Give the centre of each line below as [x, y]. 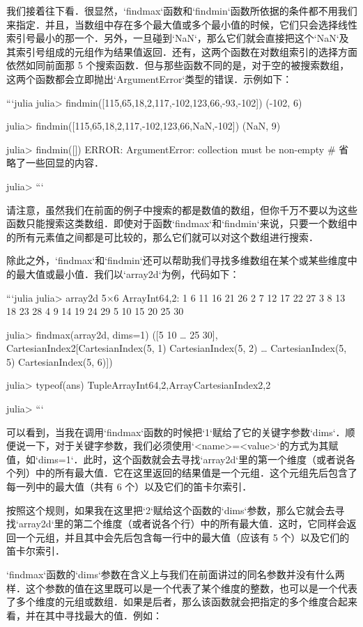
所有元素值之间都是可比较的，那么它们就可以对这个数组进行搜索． [167, 237]
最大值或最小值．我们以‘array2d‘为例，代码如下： [128, 273]
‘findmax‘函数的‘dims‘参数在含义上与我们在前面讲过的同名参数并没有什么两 [176, 574]
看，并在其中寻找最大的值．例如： [84, 615]
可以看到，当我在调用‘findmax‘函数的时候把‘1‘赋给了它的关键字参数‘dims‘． [176, 432]
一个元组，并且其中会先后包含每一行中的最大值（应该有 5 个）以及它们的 [183, 537]
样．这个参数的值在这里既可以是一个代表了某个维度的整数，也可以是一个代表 [182, 588]
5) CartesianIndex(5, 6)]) [60, 361]
